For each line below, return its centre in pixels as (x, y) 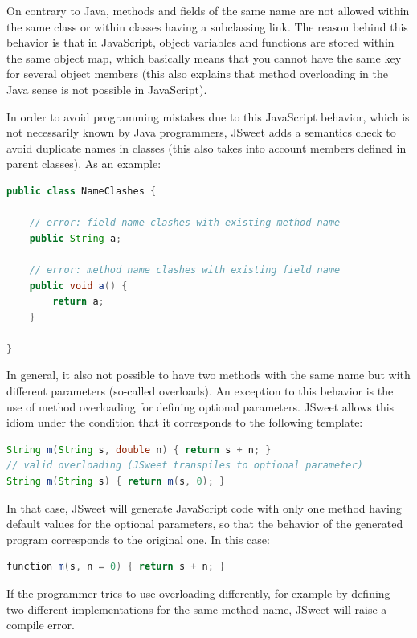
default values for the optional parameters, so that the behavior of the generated (205, 523)
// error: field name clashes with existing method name (185, 223)
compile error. (41, 625)
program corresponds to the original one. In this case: (138, 539)
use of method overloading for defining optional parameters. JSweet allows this (200, 406)
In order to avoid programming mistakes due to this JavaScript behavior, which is (208, 116)
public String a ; (76, 238)
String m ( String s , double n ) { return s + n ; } (139, 450)
